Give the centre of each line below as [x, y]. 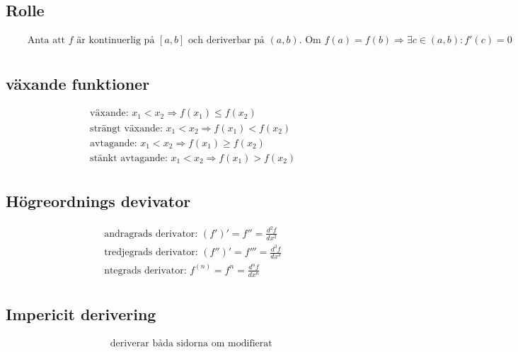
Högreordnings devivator [98, 201]
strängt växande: [126, 128]
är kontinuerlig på [116, 41]
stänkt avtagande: [129, 158]
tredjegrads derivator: [151, 253]
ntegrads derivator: [145, 270]
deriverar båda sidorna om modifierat [191, 343]
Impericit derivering [81, 314]
